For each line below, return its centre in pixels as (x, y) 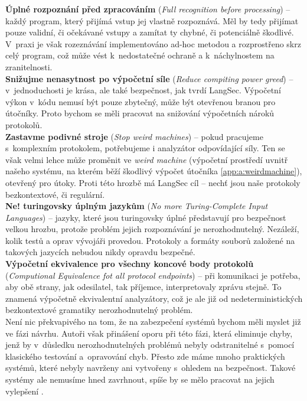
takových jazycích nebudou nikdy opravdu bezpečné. (100, 252)
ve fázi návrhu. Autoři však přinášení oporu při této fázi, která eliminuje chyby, (149, 333)
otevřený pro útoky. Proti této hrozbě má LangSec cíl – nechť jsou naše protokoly (153, 182)
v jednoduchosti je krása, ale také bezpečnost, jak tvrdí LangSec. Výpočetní (143, 90)
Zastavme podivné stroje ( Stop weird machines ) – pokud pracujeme (134, 136)
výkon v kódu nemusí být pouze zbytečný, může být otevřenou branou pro (141, 101)
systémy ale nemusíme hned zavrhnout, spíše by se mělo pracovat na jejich (140, 379)
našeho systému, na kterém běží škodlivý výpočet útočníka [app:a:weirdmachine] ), (154, 171)
